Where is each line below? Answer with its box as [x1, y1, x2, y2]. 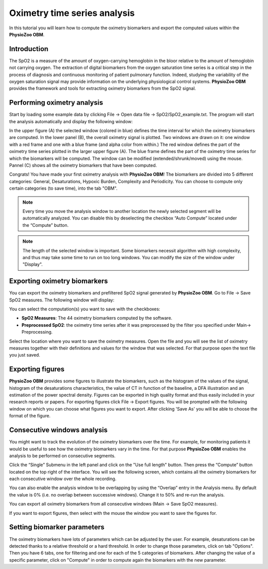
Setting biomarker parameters [9, 523, 105, 531]
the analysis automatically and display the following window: [9, 118, 133, 124]
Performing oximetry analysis [9, 98, 103, 107]
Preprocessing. [21, 329, 53, 335]
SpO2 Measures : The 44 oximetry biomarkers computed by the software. [21, 315, 173, 321]
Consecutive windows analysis [9, 426, 108, 434]
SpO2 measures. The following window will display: [9, 297, 115, 303]
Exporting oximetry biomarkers [9, 277, 108, 285]
